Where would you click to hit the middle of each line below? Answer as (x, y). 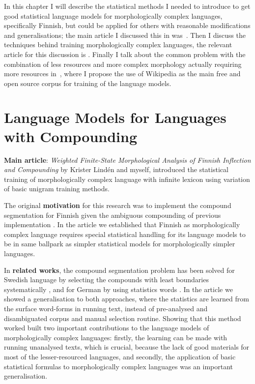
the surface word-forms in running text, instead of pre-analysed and (106, 308)
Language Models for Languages (115, 117)
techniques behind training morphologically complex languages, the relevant (118, 44)
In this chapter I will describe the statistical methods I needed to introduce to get (127, 6)
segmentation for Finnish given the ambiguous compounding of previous (113, 215)
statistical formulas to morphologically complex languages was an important (119, 366)
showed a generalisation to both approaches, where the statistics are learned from (127, 299)
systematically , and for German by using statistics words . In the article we (118, 289)
